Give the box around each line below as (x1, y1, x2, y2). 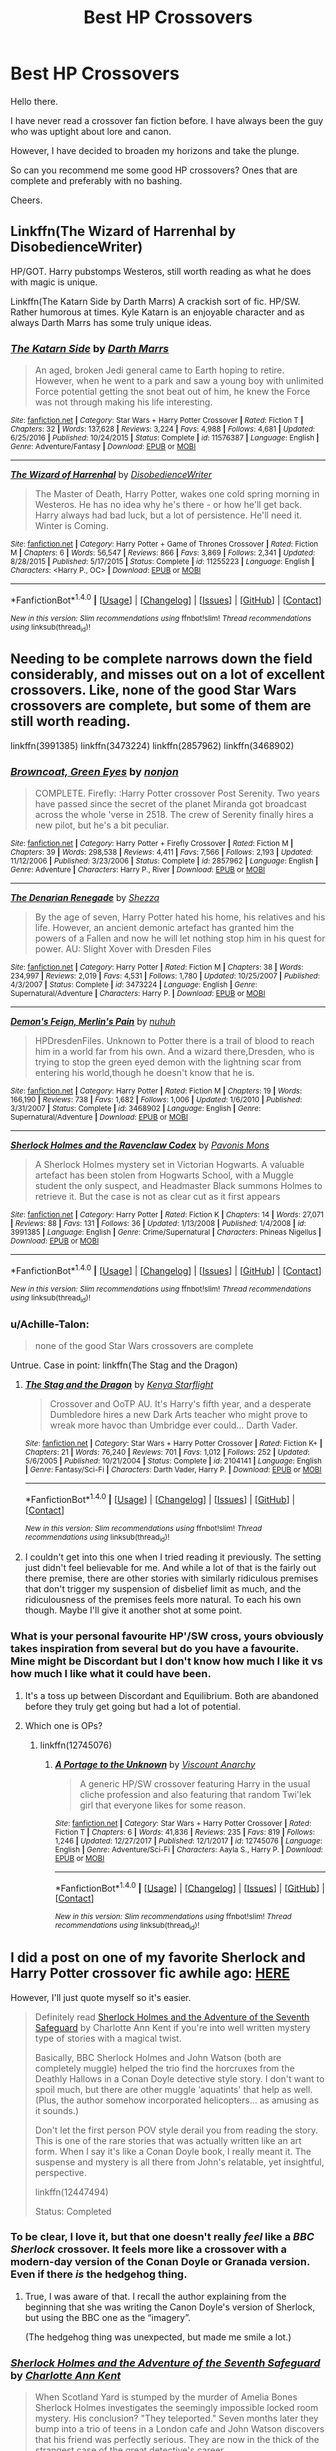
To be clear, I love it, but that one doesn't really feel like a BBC (10, 2230, 315, 2244)
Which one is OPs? (24, 1719, 103, 1731)
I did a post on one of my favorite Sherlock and (10, 1949, 306, 1966)
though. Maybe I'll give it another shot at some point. (24, 1604, 243, 1616)
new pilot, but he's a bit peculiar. (34, 819, 170, 831)
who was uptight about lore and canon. (10, 125, 172, 137)
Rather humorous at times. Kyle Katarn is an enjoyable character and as (10, 306, 305, 318)
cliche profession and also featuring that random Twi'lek (79, 1788, 312, 1800)
